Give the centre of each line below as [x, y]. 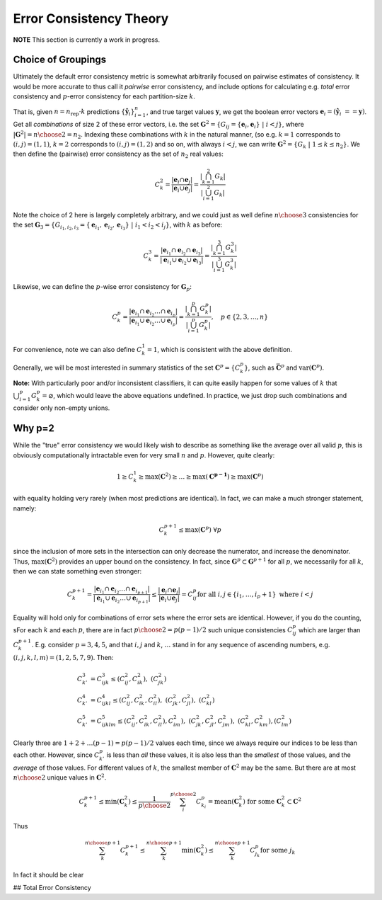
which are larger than [329, 630]
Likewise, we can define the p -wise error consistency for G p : [103, 287]
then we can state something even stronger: [77, 571]
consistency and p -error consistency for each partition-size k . [104, 96]
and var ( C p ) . [305, 367]
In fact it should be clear [48, 875]
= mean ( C [224, 802]
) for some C [262, 802]
